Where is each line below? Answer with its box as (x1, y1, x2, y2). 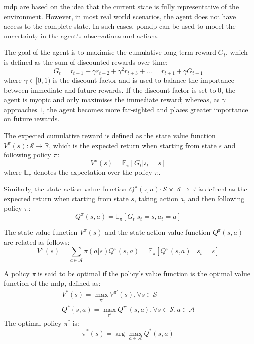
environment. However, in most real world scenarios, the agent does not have (4, 11, 236, 21)
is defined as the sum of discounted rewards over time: (4, 56, 168, 67)
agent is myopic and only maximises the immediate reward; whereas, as (4, 94, 220, 105)
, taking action (134, 193, 179, 203)
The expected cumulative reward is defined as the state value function (4, 130, 216, 141)
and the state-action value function (105, 227, 211, 237)
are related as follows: (4, 236, 70, 247)
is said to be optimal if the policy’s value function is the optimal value (38, 268, 251, 278)
